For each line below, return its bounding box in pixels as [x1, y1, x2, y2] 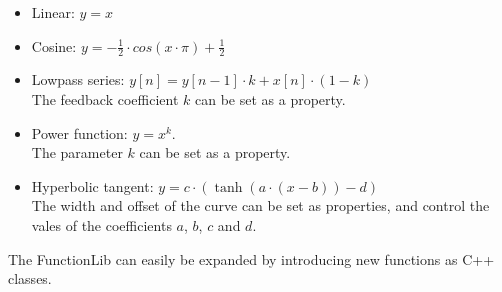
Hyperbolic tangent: [31, 175, 154, 196]
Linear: [31, 2, 75, 22]
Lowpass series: [31, 69, 125, 90]
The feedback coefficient [31, 89, 179, 110]
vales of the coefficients [31, 214, 172, 235]
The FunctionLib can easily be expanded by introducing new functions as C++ [8, 248, 495, 269]
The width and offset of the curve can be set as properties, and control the [31, 195, 490, 216]
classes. [8, 268, 52, 289]
